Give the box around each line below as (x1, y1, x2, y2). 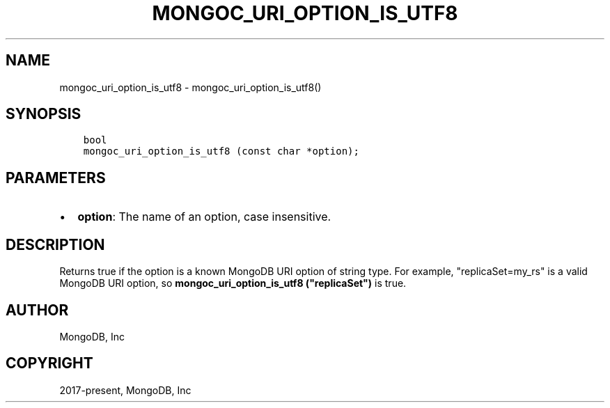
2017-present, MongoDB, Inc (59, 384, 191, 396)
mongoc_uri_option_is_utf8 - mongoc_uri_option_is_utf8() (59, 81, 322, 93)
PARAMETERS (6, 168, 106, 187)
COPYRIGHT (6, 354, 93, 372)
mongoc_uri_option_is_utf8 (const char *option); (83, 146, 359, 157)
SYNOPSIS (6, 105, 81, 123)
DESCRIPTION (6, 235, 105, 253)
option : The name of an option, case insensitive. (77, 210, 331, 224)
